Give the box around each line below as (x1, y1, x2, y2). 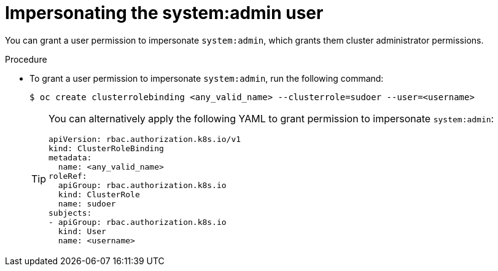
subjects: (49, 208, 92, 218)
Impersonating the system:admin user (5, 2, 324, 23)
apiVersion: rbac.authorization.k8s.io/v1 (49, 134, 241, 144)
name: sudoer (58, 198, 116, 208)
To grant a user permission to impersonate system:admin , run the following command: (29, 73, 384, 84)
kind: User (58, 226, 106, 236)
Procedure (5, 53, 47, 65)
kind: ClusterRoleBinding (49, 143, 164, 153)
